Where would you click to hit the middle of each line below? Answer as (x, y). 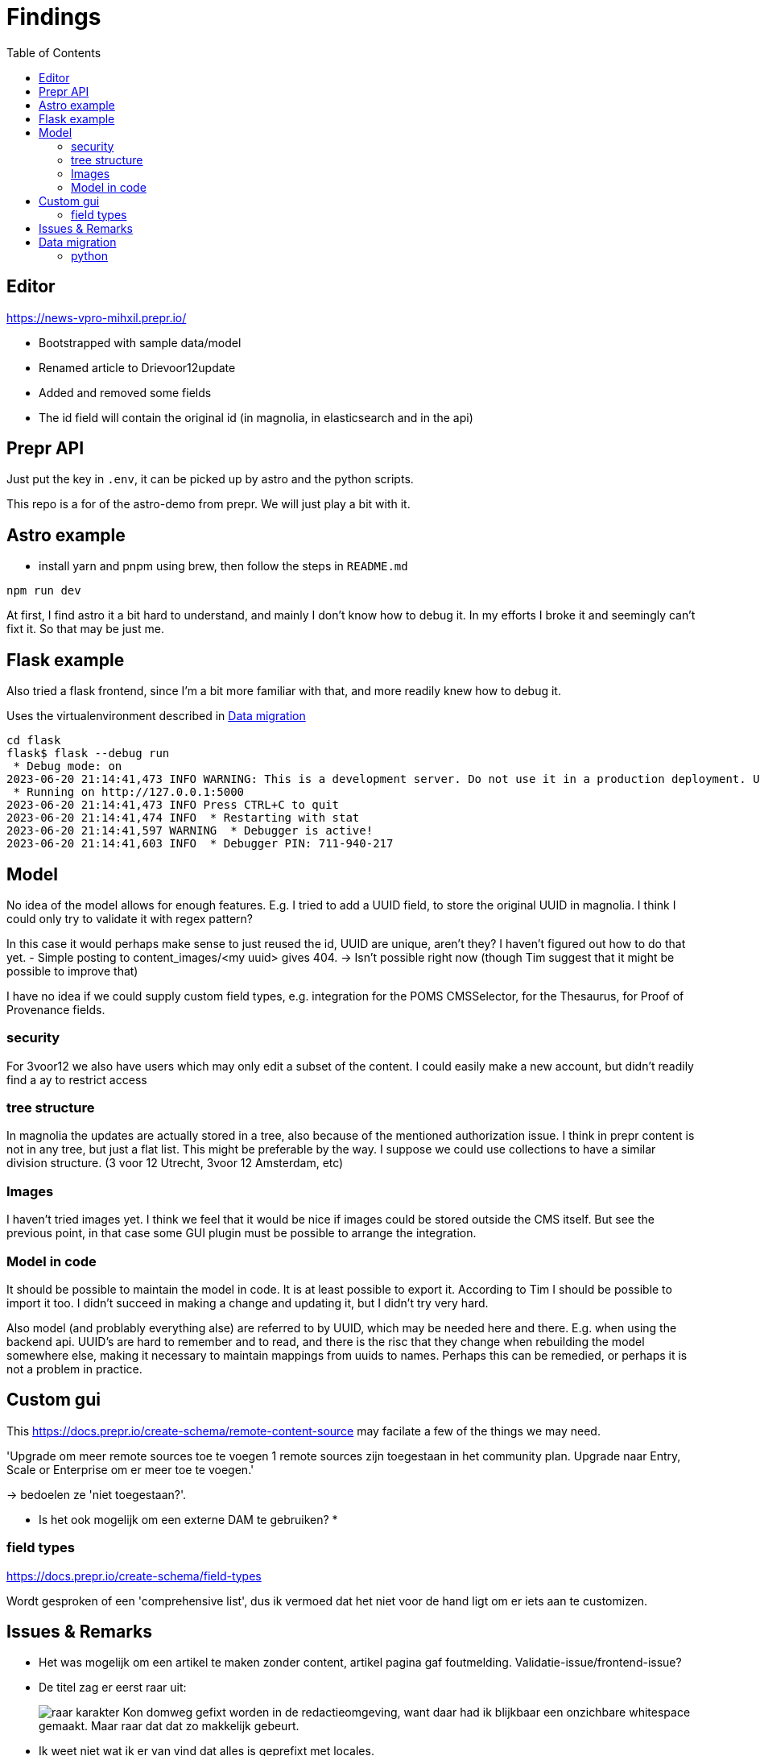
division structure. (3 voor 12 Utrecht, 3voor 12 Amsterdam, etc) (175, 1163)
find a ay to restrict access (77, 1079)
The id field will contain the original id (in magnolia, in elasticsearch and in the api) (256, 417)
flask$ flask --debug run (88, 754)
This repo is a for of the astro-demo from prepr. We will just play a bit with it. (209, 504)
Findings (54, 17)
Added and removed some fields (125, 392)
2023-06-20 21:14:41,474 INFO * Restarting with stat (183, 818)
